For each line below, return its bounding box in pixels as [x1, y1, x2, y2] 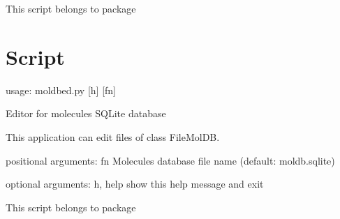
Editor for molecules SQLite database [6, 106, 166, 121]
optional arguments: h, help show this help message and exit [6, 176, 264, 191]
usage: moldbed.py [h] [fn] [6, 82, 117, 97]
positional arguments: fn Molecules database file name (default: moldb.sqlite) [6, 153, 335, 167]
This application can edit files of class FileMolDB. [6, 129, 220, 144]
